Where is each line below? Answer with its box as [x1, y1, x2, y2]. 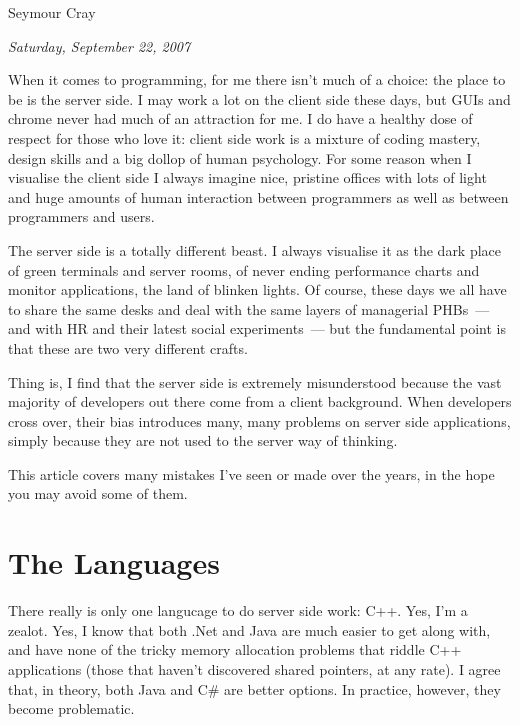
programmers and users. [8, 206, 155, 227]
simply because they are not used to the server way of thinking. [8, 430, 398, 451]
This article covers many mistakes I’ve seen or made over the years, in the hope [8, 463, 495, 484]
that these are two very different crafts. [8, 337, 248, 358]
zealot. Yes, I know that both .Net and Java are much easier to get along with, [8, 619, 491, 640]
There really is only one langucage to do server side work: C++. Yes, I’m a [8, 600, 468, 621]
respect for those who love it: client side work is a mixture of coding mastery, [8, 127, 481, 148]
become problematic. [8, 698, 135, 719]
